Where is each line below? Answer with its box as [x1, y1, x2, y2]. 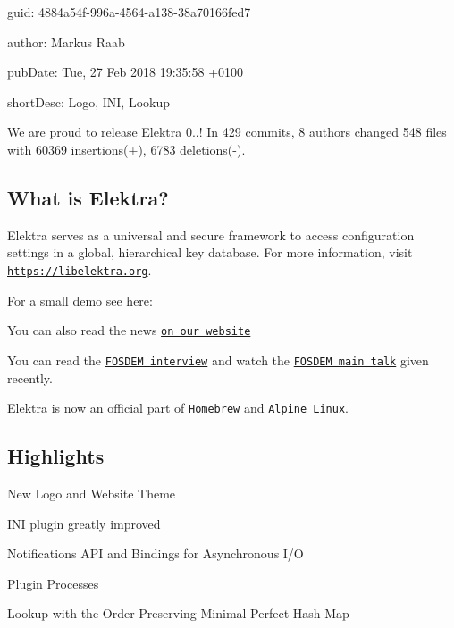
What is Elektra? [7, 183, 169, 211]
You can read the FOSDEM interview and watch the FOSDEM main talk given [7, 350, 429, 369]
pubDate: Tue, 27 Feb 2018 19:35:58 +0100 [7, 63, 244, 81]
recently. [7, 368, 53, 387]
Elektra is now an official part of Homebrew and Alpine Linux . [7, 398, 349, 417]
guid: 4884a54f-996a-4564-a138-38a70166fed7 [7, 3, 251, 21]
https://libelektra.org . [7, 260, 152, 279]
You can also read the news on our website [7, 321, 251, 339]
